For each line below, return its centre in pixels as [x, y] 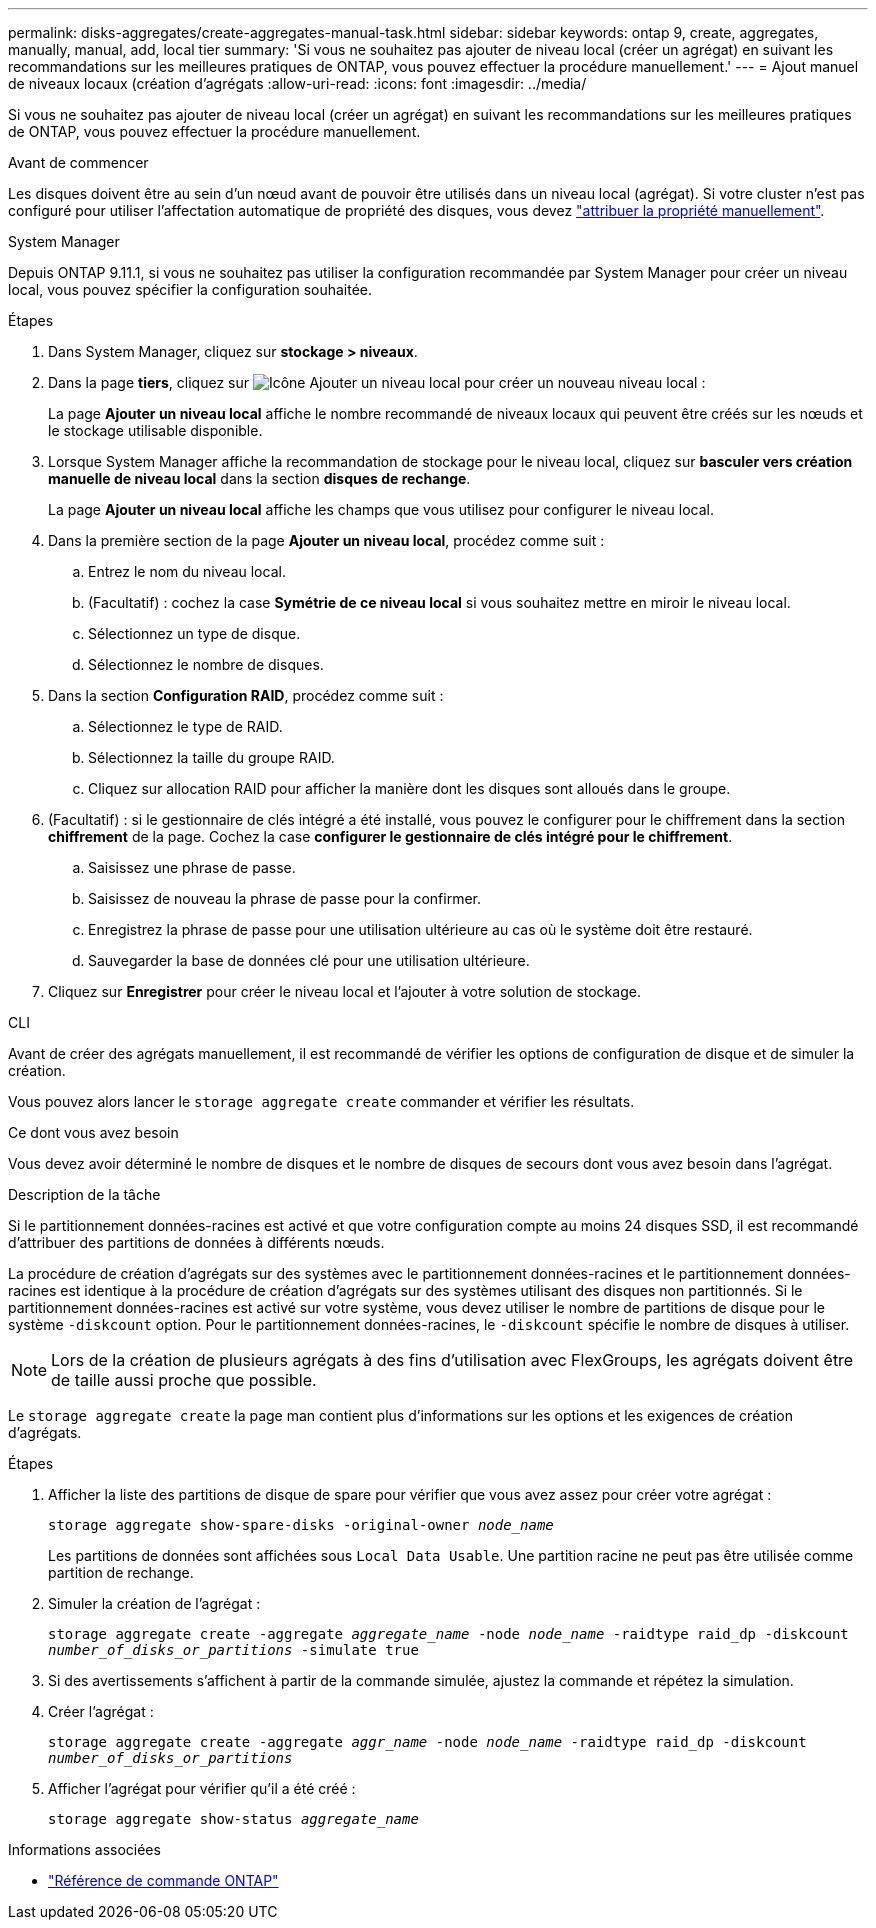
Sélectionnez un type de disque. [194, 633]
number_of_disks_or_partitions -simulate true [233, 1650]
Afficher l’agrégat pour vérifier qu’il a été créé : [202, 1788]
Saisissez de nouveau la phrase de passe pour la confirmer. [285, 898]
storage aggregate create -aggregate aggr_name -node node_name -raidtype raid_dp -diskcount [427, 1742]
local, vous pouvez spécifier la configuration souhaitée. [190, 289]
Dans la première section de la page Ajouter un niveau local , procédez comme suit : [326, 540]
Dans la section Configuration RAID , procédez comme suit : [246, 695]
